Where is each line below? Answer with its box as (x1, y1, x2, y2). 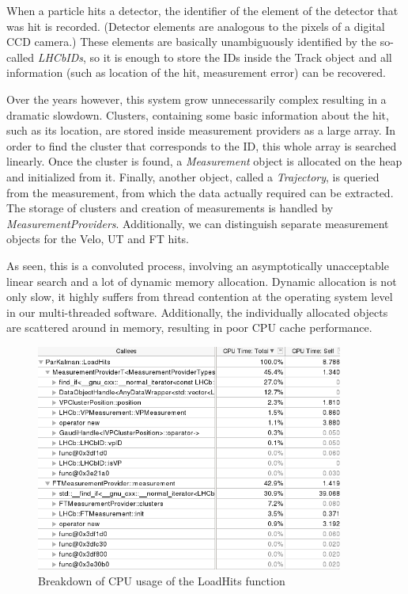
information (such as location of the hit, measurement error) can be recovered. (6, 64, 386, 81)
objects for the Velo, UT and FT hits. (6, 230, 189, 247)
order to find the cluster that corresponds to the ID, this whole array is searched (6, 137, 397, 154)
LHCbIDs (37, 48, 84, 65)
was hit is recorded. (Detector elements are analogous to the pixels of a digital (6, 17, 385, 34)
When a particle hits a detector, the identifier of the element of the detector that (6, 2, 399, 18)
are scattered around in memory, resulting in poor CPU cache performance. (6, 319, 372, 336)
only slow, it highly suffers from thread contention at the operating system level (6, 288, 393, 305)
